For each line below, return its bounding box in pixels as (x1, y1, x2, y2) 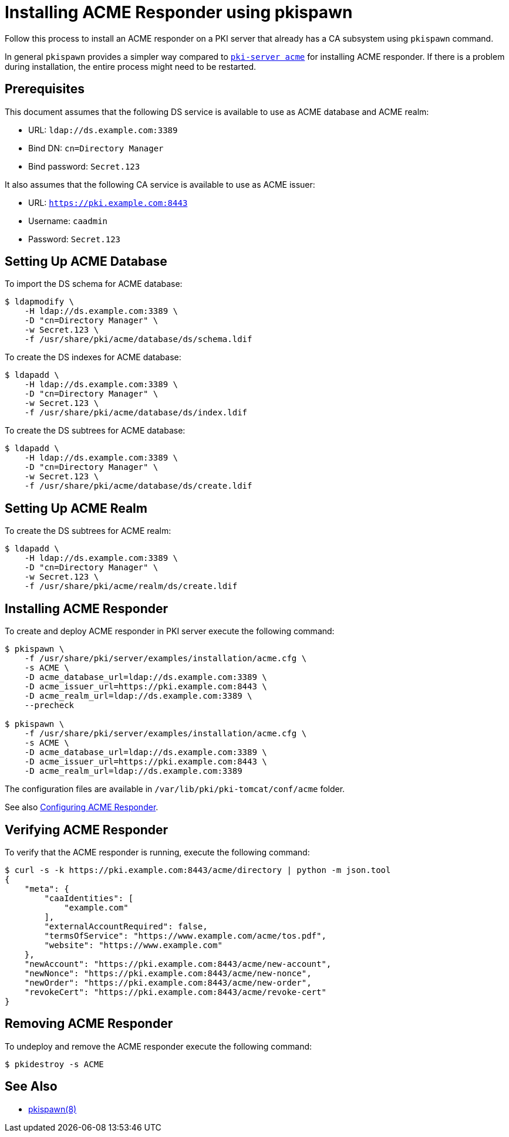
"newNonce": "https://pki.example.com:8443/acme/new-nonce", (24, 968, 312, 978)
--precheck (24, 701, 75, 710)
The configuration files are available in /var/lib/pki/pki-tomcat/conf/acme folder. (5, 784, 345, 794)
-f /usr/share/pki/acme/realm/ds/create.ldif (24, 581, 238, 591)
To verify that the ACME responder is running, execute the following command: (5, 847, 310, 857)
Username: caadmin (28, 215, 108, 226)
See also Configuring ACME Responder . (5, 802, 159, 813)
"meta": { (24, 884, 69, 894)
